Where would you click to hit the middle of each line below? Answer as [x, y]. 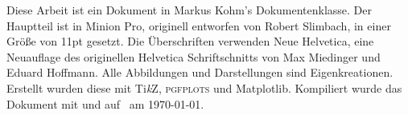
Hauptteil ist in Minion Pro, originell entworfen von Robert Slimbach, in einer [199, 25]
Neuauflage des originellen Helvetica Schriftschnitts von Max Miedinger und [194, 56]
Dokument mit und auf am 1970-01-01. [105, 103]
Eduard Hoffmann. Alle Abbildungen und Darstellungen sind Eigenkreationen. [200, 72]
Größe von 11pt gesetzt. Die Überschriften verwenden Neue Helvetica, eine [190, 41]
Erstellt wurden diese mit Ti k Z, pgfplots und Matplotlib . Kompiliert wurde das [204, 87]
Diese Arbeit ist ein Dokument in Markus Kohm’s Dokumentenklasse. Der [190, 10]
